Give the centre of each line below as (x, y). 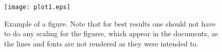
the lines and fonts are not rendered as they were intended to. (101, 43)
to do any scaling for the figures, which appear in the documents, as (111, 33)
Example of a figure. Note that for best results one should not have (110, 23)
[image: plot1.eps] (37, 7)
